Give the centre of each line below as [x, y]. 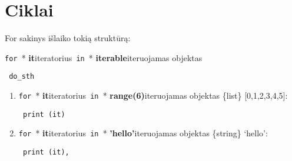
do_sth [22, 77]
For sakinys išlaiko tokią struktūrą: [68, 38]
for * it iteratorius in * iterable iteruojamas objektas [104, 57]
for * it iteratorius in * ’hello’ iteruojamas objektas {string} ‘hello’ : [143, 133]
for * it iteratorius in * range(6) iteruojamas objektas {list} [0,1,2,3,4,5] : [153, 95]
